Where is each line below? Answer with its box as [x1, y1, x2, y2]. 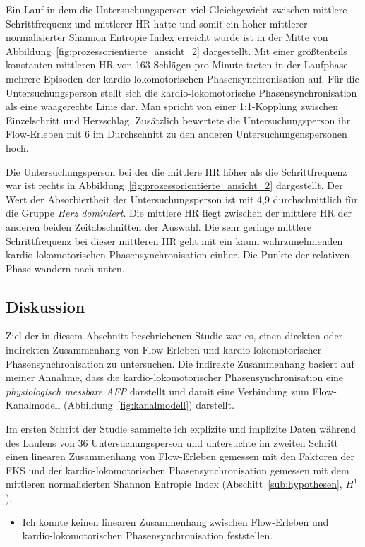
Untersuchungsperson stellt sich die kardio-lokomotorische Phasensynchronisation [6, 85, 357, 100]
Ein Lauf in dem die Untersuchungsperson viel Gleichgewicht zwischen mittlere [6, 2, 347, 16]
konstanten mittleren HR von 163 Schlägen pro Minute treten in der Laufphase [6, 57, 348, 72]
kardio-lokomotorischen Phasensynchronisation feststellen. [22, 528, 273, 543]
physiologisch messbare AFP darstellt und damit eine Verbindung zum [6, 383, 309, 398]
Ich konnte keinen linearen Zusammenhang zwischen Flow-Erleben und [22, 514, 329, 529]
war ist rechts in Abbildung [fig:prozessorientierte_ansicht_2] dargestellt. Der [6, 178, 343, 193]
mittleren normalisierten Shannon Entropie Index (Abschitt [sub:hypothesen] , [6, 476, 342, 491]
